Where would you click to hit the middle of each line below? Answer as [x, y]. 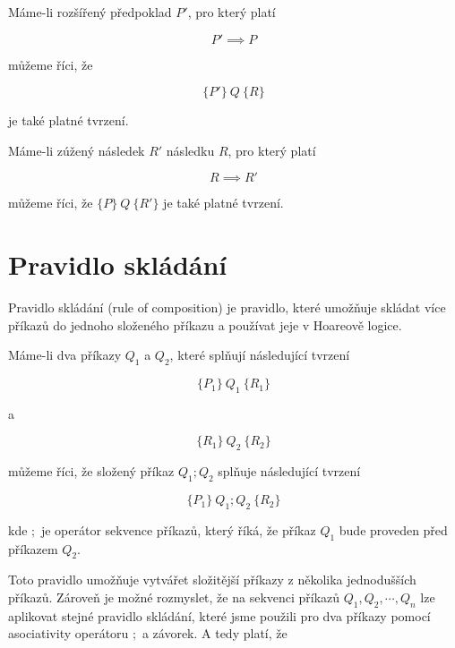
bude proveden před [393, 529]
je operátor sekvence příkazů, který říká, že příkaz [178, 529]
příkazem [33, 548]
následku [190, 150]
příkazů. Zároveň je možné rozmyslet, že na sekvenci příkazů [174, 597]
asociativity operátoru [69, 633]
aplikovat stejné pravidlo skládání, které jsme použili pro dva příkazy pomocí [219, 615]
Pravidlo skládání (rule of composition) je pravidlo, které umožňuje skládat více [227, 307]
